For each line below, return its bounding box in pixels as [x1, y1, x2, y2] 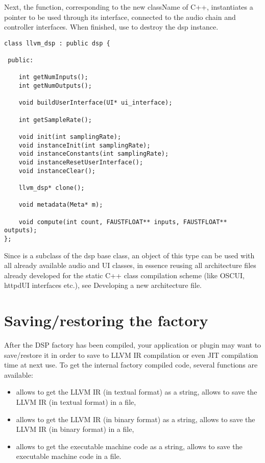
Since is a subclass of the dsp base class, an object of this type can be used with [4, 250, 255, 260]
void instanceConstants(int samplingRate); [18, 150, 169, 158]
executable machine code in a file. [16, 451, 122, 461]
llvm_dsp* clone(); [18, 184, 85, 191]
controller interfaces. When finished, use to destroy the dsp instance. [4, 21, 219, 32]
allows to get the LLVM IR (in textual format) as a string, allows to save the [16, 386, 257, 397]
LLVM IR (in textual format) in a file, [16, 397, 136, 407]
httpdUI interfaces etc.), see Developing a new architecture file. [4, 280, 202, 290]
